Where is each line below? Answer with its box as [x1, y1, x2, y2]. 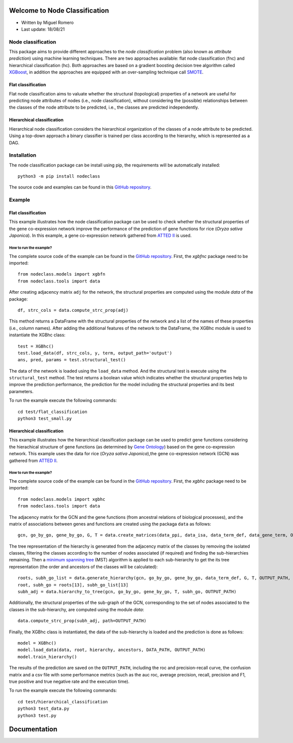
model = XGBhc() [18, 640, 57, 646]
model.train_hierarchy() [18, 654, 77, 659]
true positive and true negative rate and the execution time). [9, 678, 129, 684]
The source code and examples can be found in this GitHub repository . [9, 184, 151, 190]
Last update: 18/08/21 [21, 26, 65, 32]
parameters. [9, 388, 34, 394]
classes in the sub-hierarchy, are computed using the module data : [9, 606, 144, 612]
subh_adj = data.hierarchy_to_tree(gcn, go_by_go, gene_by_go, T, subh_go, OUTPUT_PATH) [18, 589, 237, 595]
